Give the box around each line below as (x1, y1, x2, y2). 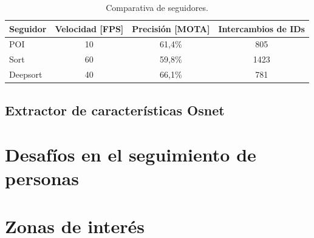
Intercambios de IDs (218, 22, 305, 35)
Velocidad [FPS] (55, 22, 124, 35)
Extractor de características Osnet (5, 100, 225, 119)
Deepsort (9, 68, 43, 81)
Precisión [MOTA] (132, 22, 210, 35)
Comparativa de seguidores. (106, 1, 208, 13)
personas (5, 166, 79, 191)
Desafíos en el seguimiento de (5, 142, 256, 167)
